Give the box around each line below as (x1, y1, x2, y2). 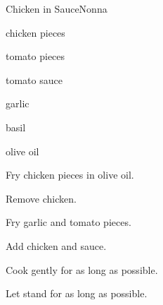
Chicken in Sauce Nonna (6, 1, 107, 16)
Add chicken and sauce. (6, 238, 107, 253)
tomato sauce (6, 72, 63, 87)
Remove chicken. (6, 191, 77, 205)
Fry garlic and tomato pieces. (6, 215, 131, 229)
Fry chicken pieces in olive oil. (6, 167, 134, 182)
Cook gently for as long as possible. (6, 262, 158, 277)
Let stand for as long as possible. (6, 286, 148, 301)
